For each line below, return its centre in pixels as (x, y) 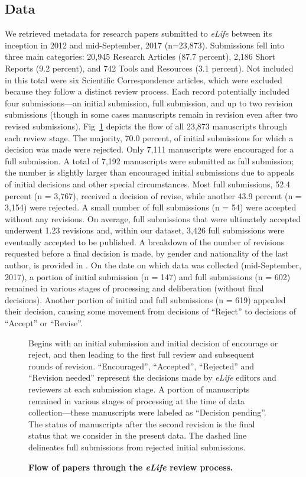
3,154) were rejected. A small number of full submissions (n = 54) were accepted (151, 207)
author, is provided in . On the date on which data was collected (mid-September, (153, 265)
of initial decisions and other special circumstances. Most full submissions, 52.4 (148, 184)
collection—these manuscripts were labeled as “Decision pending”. (147, 412)
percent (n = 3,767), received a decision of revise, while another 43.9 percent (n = (153, 195)
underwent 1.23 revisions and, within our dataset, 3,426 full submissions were (145, 230)
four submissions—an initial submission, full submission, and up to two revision (149, 103)
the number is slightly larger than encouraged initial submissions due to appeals (149, 172)
